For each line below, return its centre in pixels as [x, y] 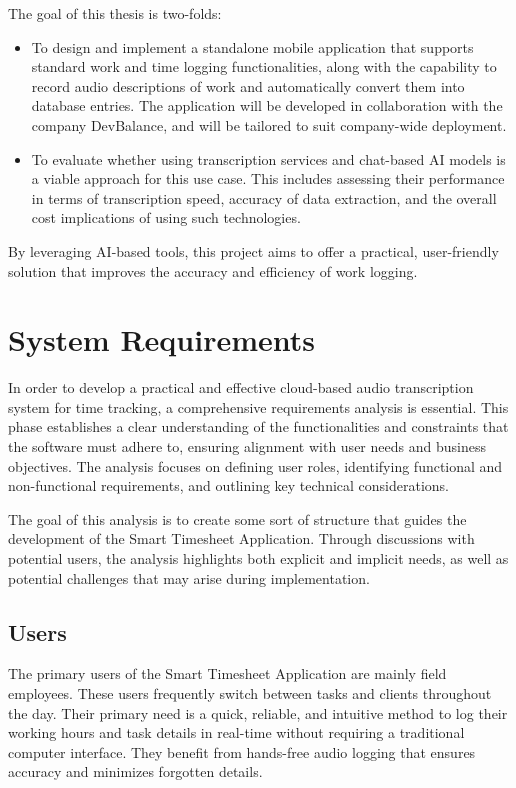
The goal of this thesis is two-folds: [115, 13]
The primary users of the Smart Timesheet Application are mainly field [227, 673]
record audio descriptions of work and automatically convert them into [248, 85]
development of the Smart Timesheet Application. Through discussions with [241, 538]
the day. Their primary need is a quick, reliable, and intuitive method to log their [258, 712]
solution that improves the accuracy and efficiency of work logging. [213, 270]
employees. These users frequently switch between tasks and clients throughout [250, 692]
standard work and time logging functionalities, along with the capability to [264, 66]
